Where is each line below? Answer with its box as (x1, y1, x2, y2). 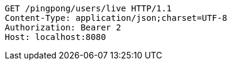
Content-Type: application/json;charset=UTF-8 (5, 13, 227, 23)
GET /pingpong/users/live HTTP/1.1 (5, 4, 172, 13)
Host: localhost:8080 (5, 32, 106, 42)
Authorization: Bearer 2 (5, 23, 121, 32)
